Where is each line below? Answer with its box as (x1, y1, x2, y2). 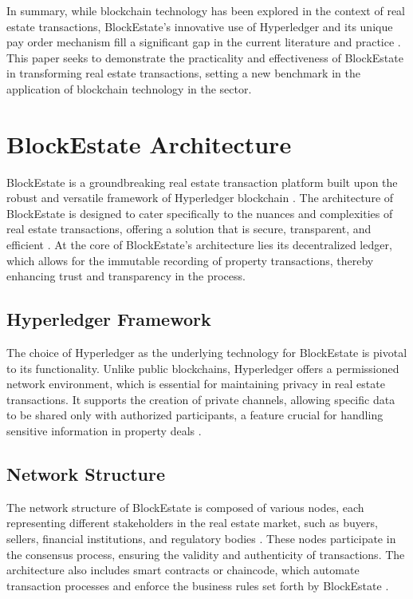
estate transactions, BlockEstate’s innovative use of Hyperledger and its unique (6, 18, 393, 34)
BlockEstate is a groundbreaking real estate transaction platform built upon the (6, 173, 398, 190)
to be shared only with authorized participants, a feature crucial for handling (6, 407, 383, 423)
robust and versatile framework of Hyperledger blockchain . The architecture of (6, 189, 394, 206)
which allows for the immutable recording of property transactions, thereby (6, 252, 374, 268)
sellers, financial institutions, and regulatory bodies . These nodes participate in (6, 530, 396, 546)
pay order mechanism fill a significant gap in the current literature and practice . (6, 34, 401, 50)
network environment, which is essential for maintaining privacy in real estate (6, 375, 385, 392)
